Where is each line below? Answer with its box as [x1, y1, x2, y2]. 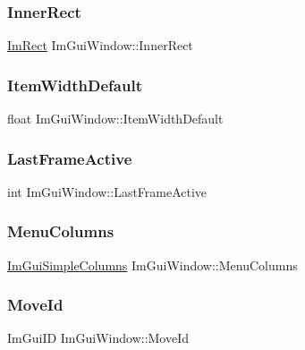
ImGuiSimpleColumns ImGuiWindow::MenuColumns [7, 255, 298, 274]
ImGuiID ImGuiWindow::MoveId [7, 329, 190, 347]
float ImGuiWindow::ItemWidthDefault [7, 109, 224, 128]
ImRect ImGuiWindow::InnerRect [7, 36, 193, 55]
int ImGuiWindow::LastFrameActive [7, 182, 208, 201]
